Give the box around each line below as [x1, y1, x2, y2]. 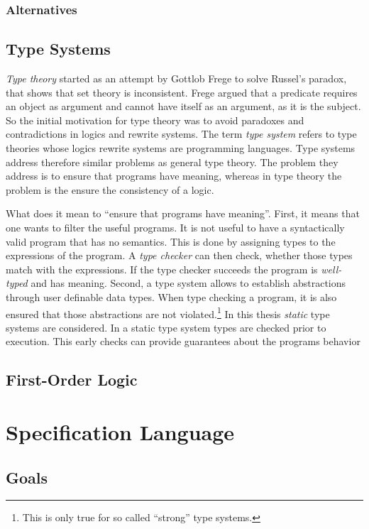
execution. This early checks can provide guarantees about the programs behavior [6, 334, 360, 349]
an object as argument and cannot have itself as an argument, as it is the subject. [6, 99, 361, 114]
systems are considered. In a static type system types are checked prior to [6, 320, 326, 334]
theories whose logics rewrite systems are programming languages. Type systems [6, 141, 356, 156]
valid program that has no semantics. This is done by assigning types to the [6, 234, 336, 249]
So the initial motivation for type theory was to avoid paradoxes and [6, 112, 304, 127]
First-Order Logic [6, 369, 138, 391]
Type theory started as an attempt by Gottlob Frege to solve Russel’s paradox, [6, 71, 347, 86]
